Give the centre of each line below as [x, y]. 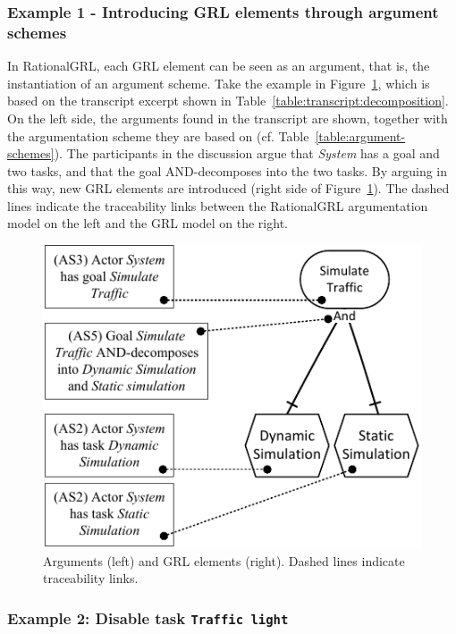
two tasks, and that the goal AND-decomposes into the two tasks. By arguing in [228, 170]
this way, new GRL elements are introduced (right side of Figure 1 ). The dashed [228, 188]
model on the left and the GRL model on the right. [148, 223]
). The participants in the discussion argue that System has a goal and [247, 153]
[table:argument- [360, 135]
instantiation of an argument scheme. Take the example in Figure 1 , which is [219, 83]
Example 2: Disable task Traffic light [148, 617]
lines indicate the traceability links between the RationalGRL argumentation [218, 205]
